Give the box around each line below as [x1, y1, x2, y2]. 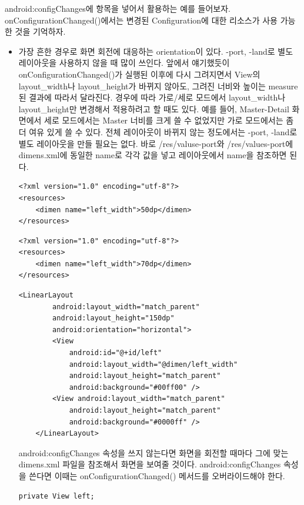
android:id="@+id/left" [69, 349, 162, 357]
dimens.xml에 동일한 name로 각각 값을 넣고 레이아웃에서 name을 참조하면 [18, 149, 287, 161]
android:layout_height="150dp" [52, 314, 175, 323]
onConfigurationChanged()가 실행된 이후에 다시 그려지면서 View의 [18, 68, 260, 80]
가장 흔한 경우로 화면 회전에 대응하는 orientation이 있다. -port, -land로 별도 [18, 45, 293, 57]
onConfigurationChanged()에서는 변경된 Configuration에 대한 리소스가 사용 [5, 14, 278, 26]
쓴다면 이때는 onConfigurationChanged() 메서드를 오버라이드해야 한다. [29, 469, 285, 481]
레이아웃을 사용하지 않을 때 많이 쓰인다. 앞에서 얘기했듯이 [18, 56, 230, 69]
